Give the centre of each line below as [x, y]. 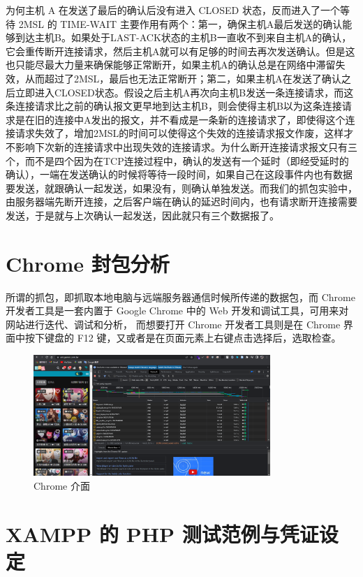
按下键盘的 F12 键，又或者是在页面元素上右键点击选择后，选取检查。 [183, 338]
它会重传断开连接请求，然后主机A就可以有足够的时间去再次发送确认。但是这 [180, 51]
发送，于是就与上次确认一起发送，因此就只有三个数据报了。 [142, 215]
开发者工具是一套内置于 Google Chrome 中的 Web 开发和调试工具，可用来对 [177, 311]
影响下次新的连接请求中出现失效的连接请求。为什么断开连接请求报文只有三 [186, 146]
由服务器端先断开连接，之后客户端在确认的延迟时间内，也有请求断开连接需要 [181, 202]
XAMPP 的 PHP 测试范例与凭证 [162, 533]
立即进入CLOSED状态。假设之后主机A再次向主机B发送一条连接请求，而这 [184, 92]
